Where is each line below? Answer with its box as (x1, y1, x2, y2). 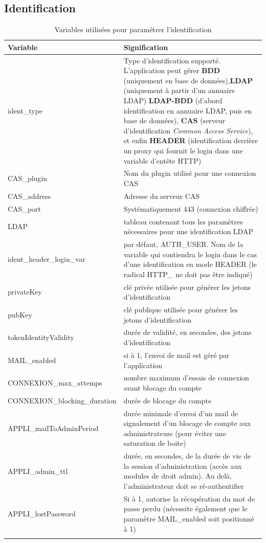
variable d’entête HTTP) (123, 155, 202, 166)
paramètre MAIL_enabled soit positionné (123, 513, 254, 524)
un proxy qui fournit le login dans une (123, 145, 243, 155)
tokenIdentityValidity (8, 332, 74, 343)
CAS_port (8, 203, 41, 214)
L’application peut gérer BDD (123, 65, 220, 76)
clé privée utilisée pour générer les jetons (123, 281, 251, 292)
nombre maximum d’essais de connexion (123, 372, 249, 383)
